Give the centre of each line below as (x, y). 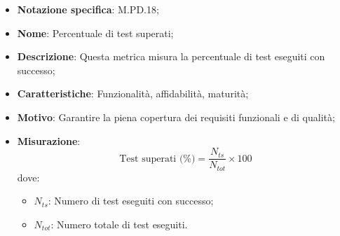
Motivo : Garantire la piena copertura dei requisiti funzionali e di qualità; (176, 117)
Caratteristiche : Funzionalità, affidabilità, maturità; (133, 93)
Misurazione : (49, 140)
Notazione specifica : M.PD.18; (88, 9)
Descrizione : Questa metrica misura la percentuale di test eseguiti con (171, 56)
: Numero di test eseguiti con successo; (131, 201)
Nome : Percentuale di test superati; (95, 33)
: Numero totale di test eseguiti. (119, 224)
